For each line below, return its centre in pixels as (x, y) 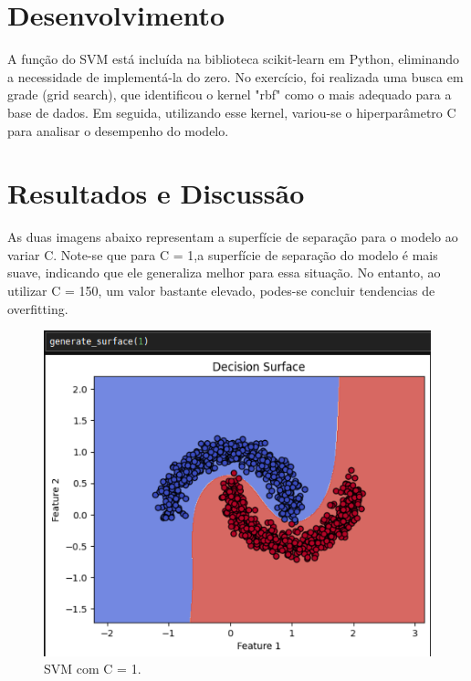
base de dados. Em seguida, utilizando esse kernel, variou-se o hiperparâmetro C (232, 112)
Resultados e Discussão (156, 193)
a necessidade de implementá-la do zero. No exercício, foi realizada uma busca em (235, 76)
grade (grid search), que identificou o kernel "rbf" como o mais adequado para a (230, 94)
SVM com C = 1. (93, 669)
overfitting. (38, 308)
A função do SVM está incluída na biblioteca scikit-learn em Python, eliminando (234, 59)
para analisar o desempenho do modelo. (118, 130)
